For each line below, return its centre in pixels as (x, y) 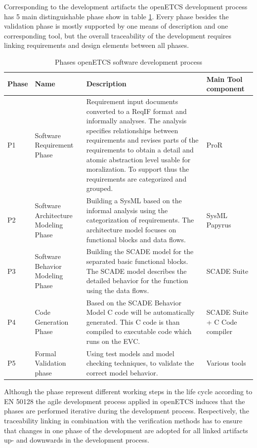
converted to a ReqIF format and (136, 111)
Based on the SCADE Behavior (134, 302)
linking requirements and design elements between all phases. (97, 45)
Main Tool (224, 79)
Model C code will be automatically (140, 312)
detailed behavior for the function (137, 280)
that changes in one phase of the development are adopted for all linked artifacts (126, 430)
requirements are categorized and (136, 178)
